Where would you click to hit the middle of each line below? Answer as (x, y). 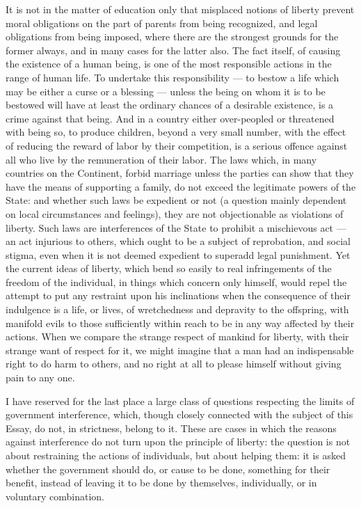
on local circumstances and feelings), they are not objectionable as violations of (175, 213)
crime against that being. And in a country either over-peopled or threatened (170, 118)
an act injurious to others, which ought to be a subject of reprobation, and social (178, 241)
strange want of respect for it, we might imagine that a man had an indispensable (180, 350)
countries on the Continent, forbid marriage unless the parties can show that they (180, 173)
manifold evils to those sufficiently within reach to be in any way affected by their (180, 323)
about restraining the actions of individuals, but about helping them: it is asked (176, 455)
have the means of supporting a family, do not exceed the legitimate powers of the (181, 186)
